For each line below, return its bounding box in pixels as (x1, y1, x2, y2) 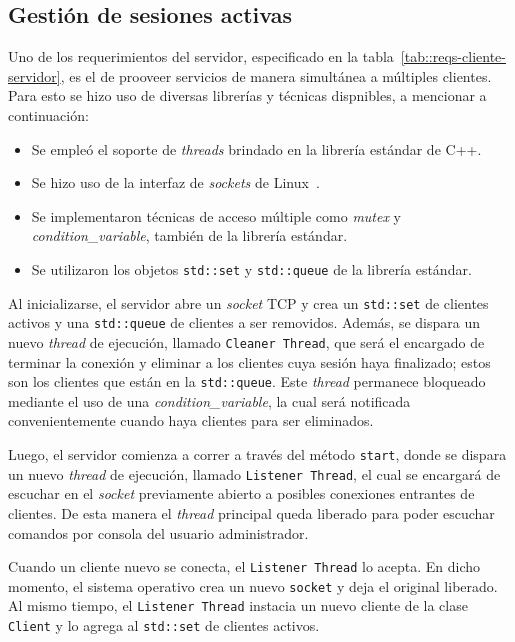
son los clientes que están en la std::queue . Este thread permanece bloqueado (8, 371, 486, 392)
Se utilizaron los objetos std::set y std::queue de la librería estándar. (31, 258, 472, 279)
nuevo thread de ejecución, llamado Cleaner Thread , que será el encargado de (8, 331, 485, 352)
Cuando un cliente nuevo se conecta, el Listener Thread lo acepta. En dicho (8, 556, 481, 577)
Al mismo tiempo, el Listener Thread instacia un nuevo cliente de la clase (8, 595, 468, 616)
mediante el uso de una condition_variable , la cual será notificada (8, 390, 411, 411)
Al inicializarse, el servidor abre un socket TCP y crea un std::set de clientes (8, 292, 489, 313)
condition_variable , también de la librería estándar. (31, 225, 348, 246)
